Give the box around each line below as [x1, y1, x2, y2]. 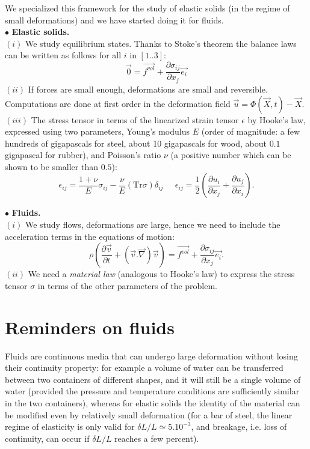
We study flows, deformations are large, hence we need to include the [25, 218, 281, 231]
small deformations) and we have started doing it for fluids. [5, 13, 224, 26]
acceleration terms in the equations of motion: [5, 230, 175, 242]
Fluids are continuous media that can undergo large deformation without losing [5, 349, 298, 362]
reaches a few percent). [114, 432, 199, 444]
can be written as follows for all [5, 49, 122, 61]
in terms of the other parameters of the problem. [37, 279, 218, 292]
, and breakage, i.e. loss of [191, 420, 287, 433]
